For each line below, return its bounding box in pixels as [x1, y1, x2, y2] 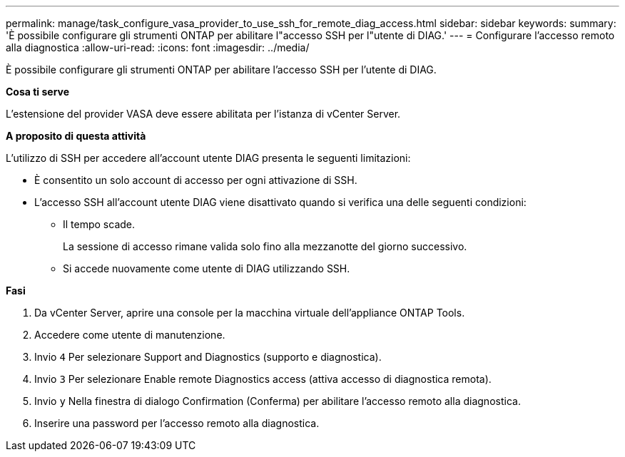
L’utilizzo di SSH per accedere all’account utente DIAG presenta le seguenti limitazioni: [6, 152, 411, 164]
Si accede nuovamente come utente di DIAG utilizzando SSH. [63, 262, 350, 274]
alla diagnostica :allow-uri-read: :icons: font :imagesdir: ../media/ [6, 41, 310, 53]
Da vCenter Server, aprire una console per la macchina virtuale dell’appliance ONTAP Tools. [34, 307, 465, 319]
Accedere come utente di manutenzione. [34, 329, 225, 341]
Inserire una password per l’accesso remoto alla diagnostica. [34, 417, 320, 429]
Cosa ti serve [6, 86, 70, 98]
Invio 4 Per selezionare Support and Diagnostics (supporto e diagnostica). [34, 351, 382, 363]
